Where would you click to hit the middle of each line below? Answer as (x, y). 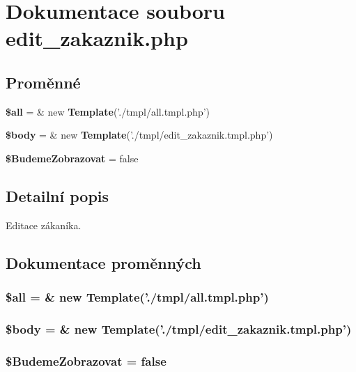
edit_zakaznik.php (97, 38)
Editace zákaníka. (44, 225)
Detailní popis (57, 195)
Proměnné (43, 82)
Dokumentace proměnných (103, 262)
